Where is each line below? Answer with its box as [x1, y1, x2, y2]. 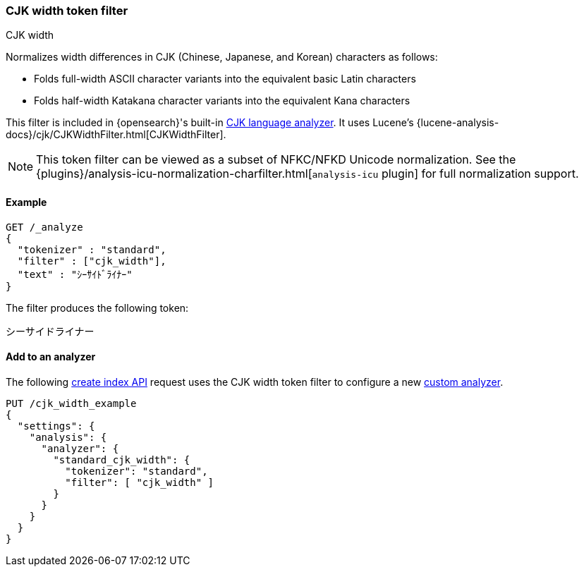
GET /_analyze [6, 221, 83, 233]
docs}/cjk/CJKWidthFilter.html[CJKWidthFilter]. [6, 128, 226, 141]
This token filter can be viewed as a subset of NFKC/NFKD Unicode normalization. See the [36, 152, 516, 167]
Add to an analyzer [6, 351, 96, 363]
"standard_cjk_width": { [53, 454, 190, 465]
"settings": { [17, 420, 95, 432]
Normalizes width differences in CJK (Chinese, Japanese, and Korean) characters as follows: [6, 51, 438, 63]
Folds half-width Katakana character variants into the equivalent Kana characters [34, 95, 410, 107]
